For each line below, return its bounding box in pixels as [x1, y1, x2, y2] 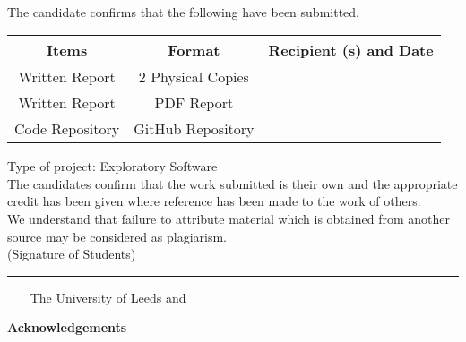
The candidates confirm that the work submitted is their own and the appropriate [7, 174, 458, 192]
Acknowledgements [7, 318, 127, 337]
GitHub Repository [134, 118, 255, 140]
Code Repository [14, 118, 120, 140]
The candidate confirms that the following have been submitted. [7, 2, 359, 21]
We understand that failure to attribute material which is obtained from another [7, 209, 450, 227]
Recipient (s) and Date [268, 39, 434, 61]
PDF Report [154, 92, 234, 114]
